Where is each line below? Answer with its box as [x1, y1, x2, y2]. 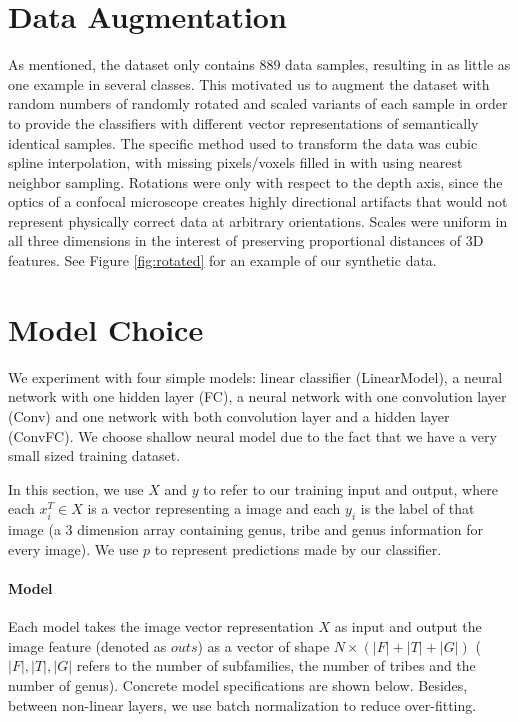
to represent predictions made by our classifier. [154, 538, 442, 559]
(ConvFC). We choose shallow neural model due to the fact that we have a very [8, 425, 497, 446]
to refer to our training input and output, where [203, 478, 498, 499]
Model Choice [8, 308, 204, 349]
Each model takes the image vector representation [8, 616, 314, 637]
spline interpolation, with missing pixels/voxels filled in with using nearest [8, 152, 463, 173]
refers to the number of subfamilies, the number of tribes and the [76, 655, 476, 676]
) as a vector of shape [197, 635, 330, 656]
